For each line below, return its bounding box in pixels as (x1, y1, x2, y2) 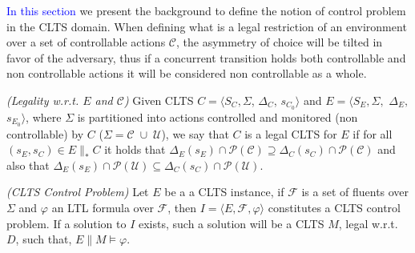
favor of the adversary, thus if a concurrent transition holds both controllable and (6, 49, 406, 66)
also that (6, 156, 50, 173)
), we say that (161, 125, 229, 142)
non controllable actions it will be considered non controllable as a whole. (6, 65, 367, 82)
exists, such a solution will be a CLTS (138, 215, 324, 231)
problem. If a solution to (6, 215, 127, 231)
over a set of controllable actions (6, 34, 166, 50)
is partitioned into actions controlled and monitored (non (77, 108, 358, 125)
